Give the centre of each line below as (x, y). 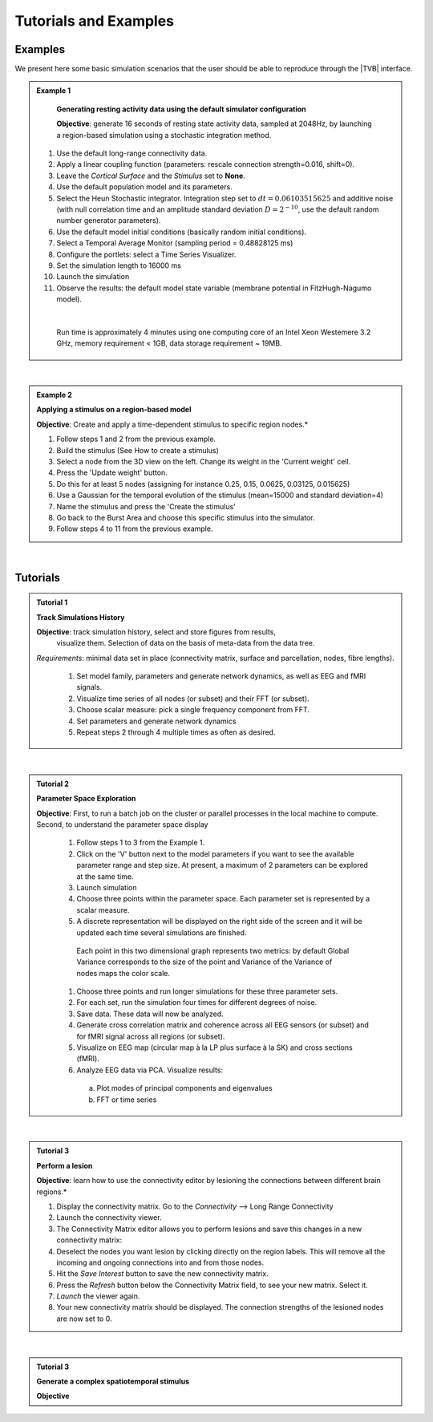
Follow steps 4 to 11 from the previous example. (135, 529)
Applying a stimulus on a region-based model (114, 410)
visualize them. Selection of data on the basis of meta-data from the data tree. (186, 643)
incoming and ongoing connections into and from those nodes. (160, 1262)
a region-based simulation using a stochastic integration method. (164, 135)
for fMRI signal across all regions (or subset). (151, 1036)
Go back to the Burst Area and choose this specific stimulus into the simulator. (186, 517)
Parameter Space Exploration (86, 799)
